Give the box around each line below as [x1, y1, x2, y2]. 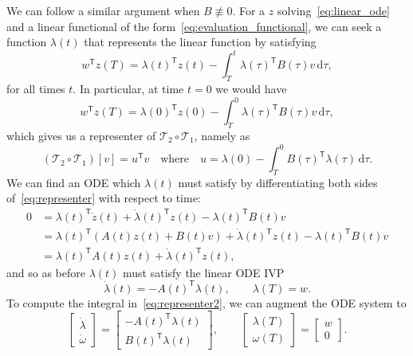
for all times [6, 80, 65, 97]
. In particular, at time [73, 80, 184, 97]
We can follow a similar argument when [6, 2, 200, 18]
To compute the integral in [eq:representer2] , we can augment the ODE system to [6, 294, 407, 311]
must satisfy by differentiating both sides [178, 174, 378, 190]
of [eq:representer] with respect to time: [6, 190, 201, 206]
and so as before [6, 264, 85, 280]
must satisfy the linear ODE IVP [123, 264, 285, 280]
